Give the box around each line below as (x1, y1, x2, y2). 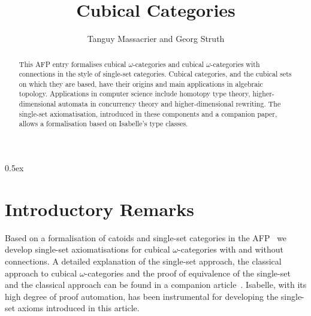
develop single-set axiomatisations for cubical (5, 243, 170, 256)
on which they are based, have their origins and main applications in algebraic (19, 78, 263, 89)
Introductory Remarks (5, 196, 195, 221)
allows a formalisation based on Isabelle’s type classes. (19, 118, 188, 129)
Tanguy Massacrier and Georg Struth (87, 32, 225, 45)
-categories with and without (178, 243, 283, 256)
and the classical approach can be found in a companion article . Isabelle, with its (5, 278, 307, 291)
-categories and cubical (132, 59, 204, 69)
